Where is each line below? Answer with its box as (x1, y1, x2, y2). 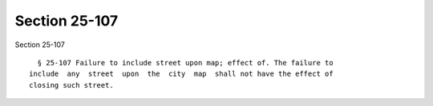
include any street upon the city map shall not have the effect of (29, 69, 334, 79)
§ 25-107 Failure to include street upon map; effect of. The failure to (37, 58, 334, 67)
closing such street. (29, 80, 114, 89)
